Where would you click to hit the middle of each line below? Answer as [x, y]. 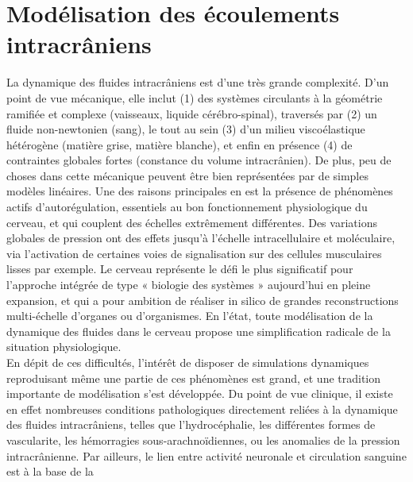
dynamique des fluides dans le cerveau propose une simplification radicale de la [199, 331]
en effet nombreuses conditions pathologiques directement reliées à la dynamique [202, 409]
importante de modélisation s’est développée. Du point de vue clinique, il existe [200, 393]
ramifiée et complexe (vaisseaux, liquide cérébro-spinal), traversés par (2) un [192, 113]
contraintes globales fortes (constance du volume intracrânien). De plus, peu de [199, 160]
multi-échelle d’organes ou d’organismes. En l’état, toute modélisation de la [190, 316]
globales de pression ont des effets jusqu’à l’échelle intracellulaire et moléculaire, [201, 238]
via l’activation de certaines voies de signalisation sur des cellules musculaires [194, 253]
